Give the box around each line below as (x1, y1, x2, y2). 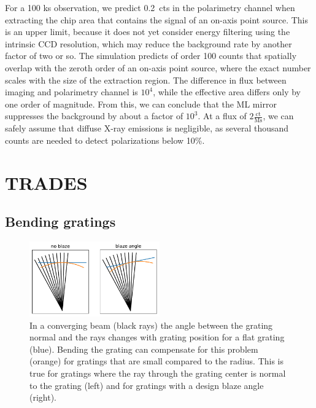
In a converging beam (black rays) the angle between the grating (29, 318, 273, 331)
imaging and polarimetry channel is (5, 85, 138, 98)
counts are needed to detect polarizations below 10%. (5, 133, 205, 146)
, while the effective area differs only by (153, 85, 301, 98)
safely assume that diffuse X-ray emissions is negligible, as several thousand (5, 122, 289, 135)
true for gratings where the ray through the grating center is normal (29, 366, 286, 379)
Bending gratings (5, 212, 116, 231)
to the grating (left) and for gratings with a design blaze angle (29, 379, 264, 391)
